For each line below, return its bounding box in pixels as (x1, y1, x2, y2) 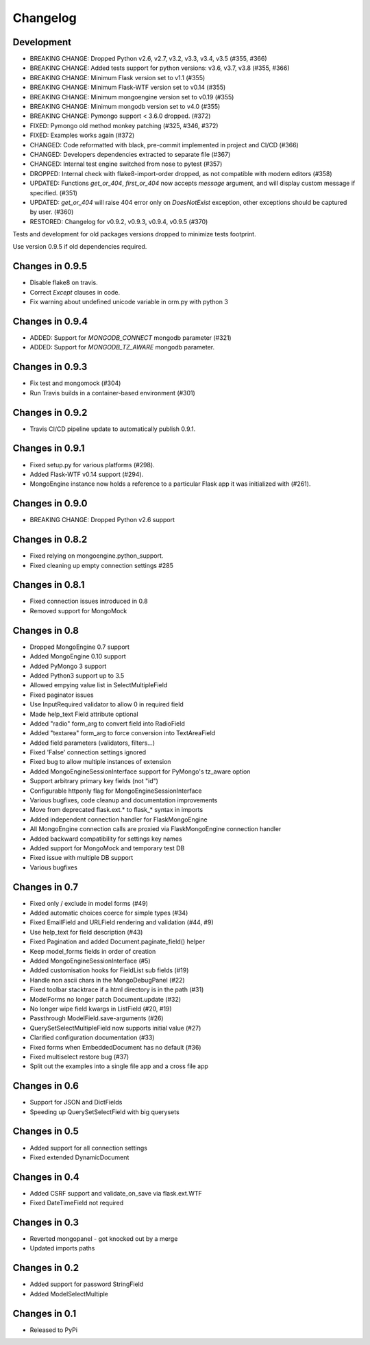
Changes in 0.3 (12, 1217, 79, 1228)
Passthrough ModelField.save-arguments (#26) (29, 1014, 164, 1022)
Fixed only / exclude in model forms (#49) (29, 899, 149, 907)
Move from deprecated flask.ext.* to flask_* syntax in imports (29, 806, 203, 814)
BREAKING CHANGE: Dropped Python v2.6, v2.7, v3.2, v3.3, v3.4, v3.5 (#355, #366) (29, 55, 267, 63)
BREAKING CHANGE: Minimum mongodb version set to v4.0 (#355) (29, 103, 221, 111)
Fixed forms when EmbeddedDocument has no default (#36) (29, 1043, 201, 1051)
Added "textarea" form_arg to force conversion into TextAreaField (29, 729, 216, 737)
